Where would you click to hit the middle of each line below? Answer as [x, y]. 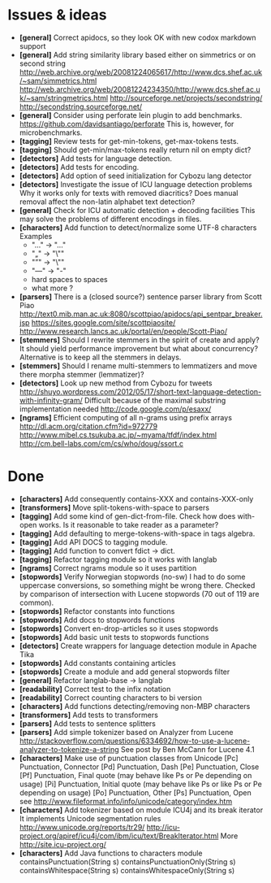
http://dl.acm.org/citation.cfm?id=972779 [88, 426]
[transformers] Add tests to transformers [89, 715]
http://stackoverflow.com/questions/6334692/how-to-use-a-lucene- [135, 741]
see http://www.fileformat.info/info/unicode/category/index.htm [126, 801]
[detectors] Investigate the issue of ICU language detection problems [136, 184]
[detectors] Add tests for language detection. [95, 158]
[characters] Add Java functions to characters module [111, 853]
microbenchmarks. [51, 133]
